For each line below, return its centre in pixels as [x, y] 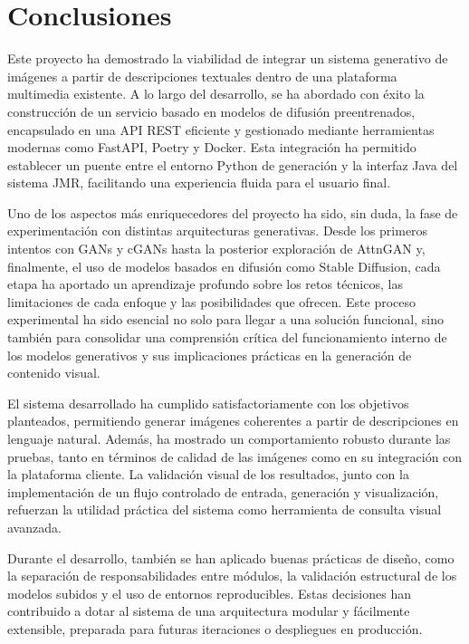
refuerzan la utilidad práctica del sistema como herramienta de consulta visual [225, 509]
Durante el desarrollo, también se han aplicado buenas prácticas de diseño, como [231, 557]
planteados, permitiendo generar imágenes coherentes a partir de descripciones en [233, 421]
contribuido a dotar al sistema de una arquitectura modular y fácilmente [209, 611]
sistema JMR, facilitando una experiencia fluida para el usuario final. [199, 183]
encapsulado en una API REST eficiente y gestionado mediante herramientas [221, 129]
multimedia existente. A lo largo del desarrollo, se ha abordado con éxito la [216, 94]
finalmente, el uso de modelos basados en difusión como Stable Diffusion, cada [224, 266]
